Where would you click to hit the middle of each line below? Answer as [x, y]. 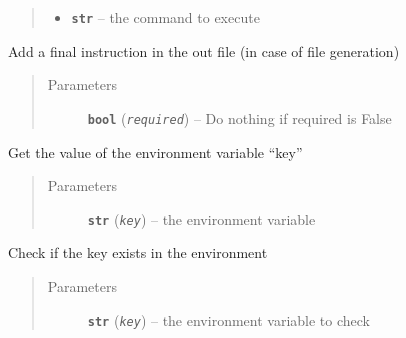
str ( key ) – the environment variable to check [228, 319]
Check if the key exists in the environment [138, 252]
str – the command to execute [165, 17]
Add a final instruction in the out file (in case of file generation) [204, 50]
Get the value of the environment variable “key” [155, 151]
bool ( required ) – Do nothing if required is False [239, 117]
